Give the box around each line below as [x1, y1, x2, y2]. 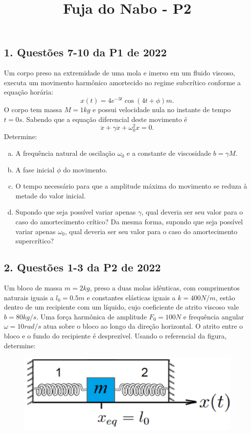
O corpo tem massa [4, 104, 62, 115]
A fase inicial [15, 164, 55, 174]
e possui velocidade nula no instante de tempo [92, 104, 231, 115]
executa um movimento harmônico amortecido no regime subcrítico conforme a [4, 77, 241, 87]
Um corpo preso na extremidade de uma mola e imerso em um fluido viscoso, [4, 68, 235, 78]
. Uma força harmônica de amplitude [36, 311, 147, 321]
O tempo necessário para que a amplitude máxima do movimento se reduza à [15, 181, 247, 191]
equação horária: [4, 87, 53, 97]
